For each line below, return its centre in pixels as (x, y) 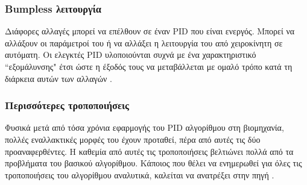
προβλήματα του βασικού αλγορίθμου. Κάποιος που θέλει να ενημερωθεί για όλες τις (153, 163)
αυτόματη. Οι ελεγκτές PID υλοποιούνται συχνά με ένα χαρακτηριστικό (131, 55)
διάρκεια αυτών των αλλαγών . (59, 78)
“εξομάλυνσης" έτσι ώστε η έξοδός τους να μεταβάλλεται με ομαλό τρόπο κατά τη (149, 66)
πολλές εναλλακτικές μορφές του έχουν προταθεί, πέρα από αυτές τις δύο (133, 139)
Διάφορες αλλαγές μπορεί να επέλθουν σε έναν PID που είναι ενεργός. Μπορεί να (150, 31)
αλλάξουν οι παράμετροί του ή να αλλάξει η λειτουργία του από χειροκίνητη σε (144, 42)
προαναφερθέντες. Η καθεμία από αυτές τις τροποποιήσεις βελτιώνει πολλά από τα (149, 151)
